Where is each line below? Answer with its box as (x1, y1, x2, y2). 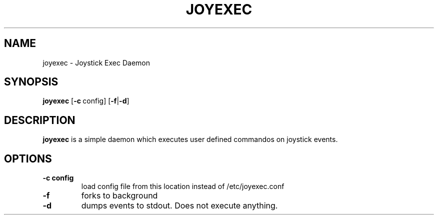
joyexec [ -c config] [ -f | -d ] (42, 96, 129, 105)
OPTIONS (4, 152, 52, 165)
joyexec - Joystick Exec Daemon (42, 58, 150, 67)
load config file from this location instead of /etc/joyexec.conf (81, 182, 284, 191)
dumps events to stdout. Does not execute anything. (81, 200, 278, 211)
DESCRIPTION (4, 113, 75, 126)
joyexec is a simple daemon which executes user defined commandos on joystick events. (42, 135, 338, 144)
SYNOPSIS (4, 75, 58, 88)
